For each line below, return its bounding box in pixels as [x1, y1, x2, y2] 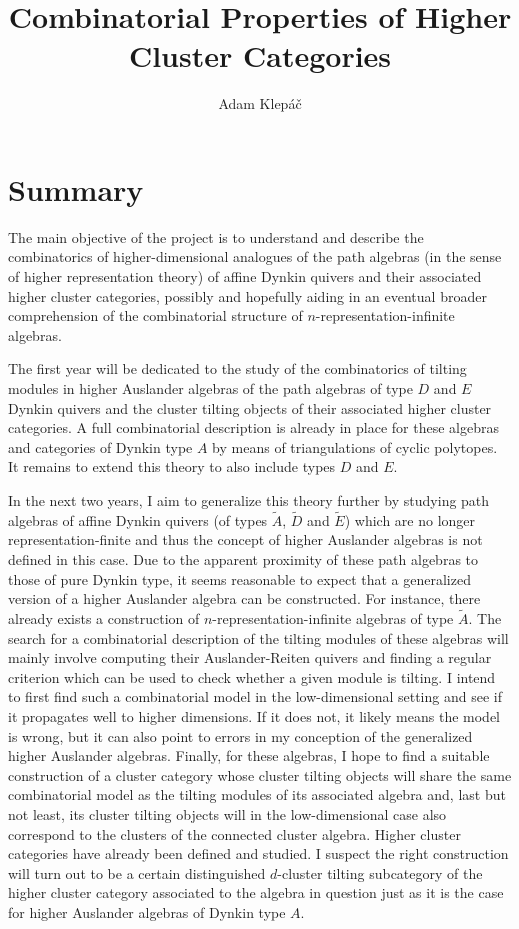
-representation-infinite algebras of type [212, 607, 454, 628]
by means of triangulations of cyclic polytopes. [212, 436, 498, 457]
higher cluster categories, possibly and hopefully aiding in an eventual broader [8, 285, 487, 306]
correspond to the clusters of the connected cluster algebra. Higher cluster [8, 823, 461, 844]
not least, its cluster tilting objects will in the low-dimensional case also [8, 803, 447, 824]
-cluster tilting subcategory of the [277, 862, 483, 883]
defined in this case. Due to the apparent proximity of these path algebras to [8, 548, 479, 569]
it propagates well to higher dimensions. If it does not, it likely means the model [8, 705, 501, 726]
